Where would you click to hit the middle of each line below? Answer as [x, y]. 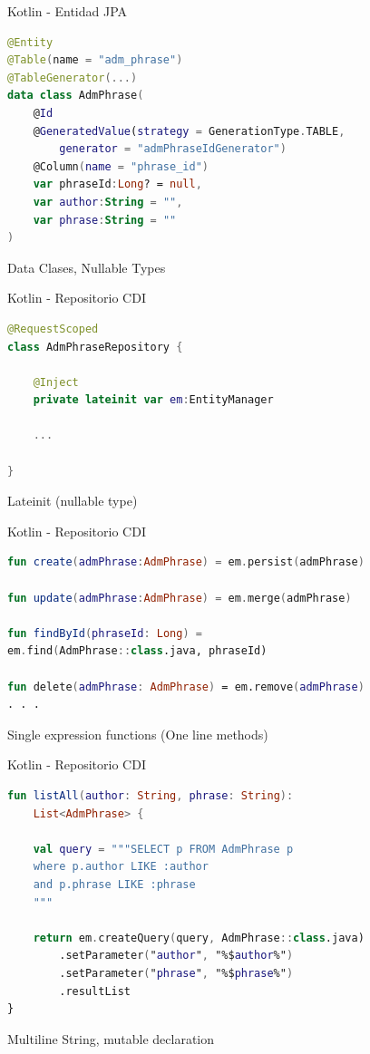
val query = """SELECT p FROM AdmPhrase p [163, 849]
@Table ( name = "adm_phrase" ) [95, 60]
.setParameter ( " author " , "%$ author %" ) [176, 956]
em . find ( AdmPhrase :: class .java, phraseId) [137, 651]
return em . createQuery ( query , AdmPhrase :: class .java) [199, 938]
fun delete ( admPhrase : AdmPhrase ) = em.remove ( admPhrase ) [186, 687]
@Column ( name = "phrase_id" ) [121, 166]
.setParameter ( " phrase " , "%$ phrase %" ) [176, 973]
